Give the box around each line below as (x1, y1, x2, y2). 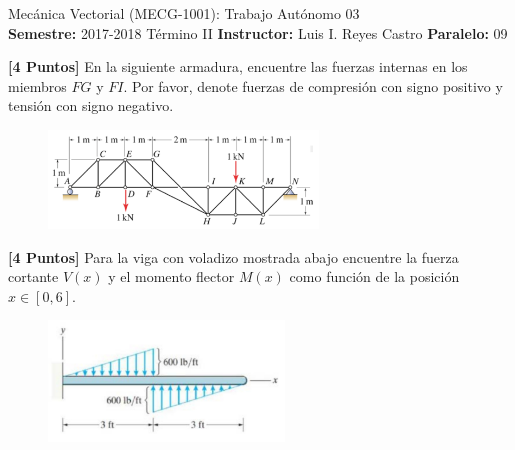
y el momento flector (108, 266, 235, 287)
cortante (8, 266, 59, 287)
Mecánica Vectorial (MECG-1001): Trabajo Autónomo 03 (8, 3, 360, 23)
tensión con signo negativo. (8, 95, 174, 116)
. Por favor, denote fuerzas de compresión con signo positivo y (123, 75, 503, 96)
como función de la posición (289, 266, 460, 287)
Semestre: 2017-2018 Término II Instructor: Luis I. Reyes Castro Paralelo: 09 (8, 22, 508, 43)
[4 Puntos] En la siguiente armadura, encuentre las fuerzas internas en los (8, 56, 468, 77)
